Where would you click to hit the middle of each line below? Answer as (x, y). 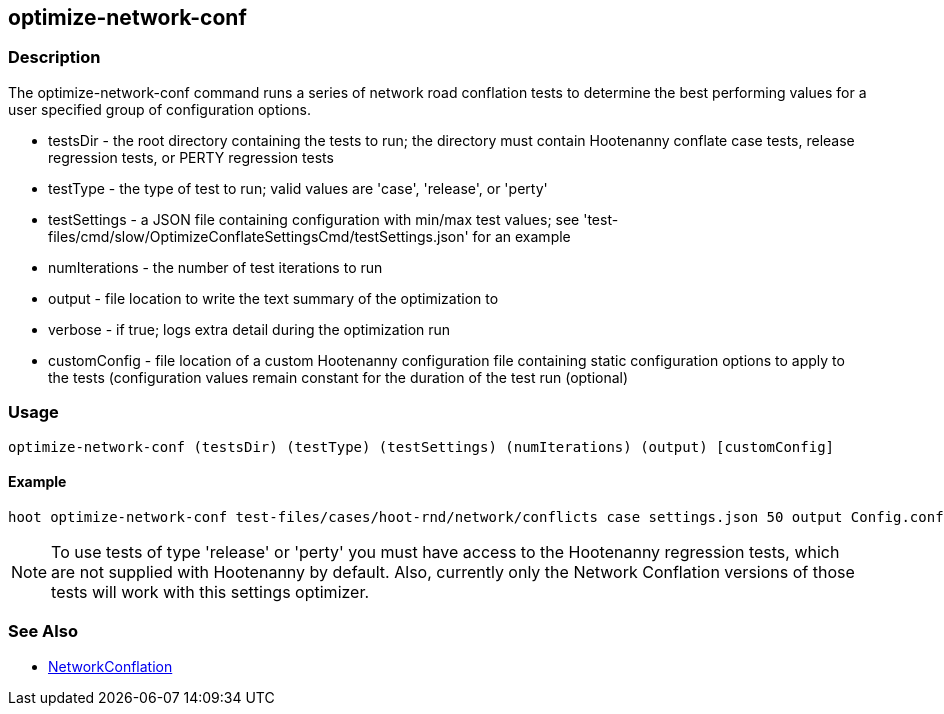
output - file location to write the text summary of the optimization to (273, 298)
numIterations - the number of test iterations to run (215, 267)
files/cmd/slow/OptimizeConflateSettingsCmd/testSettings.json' (258, 236)
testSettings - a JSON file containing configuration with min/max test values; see (314, 219)
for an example (521, 236)
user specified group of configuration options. (159, 109)
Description (54, 57)
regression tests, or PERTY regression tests (191, 157)
